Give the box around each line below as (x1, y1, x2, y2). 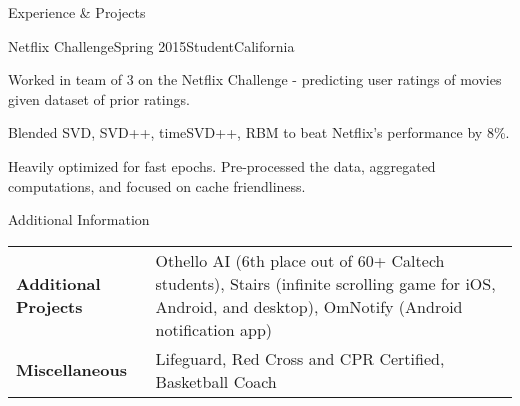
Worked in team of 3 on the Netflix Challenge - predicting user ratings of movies (8, 69, 502, 90)
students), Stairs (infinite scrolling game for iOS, (155, 271, 496, 295)
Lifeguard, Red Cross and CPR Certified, (155, 346, 445, 370)
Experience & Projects (8, 2, 146, 22)
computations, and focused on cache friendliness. (8, 175, 306, 196)
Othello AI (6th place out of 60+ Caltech (155, 248, 445, 272)
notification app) (155, 317, 273, 341)
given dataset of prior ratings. (8, 88, 190, 109)
